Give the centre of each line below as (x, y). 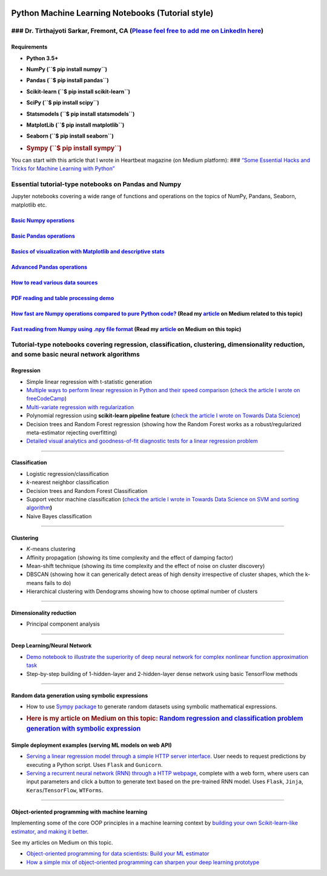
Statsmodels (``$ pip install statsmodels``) (81, 114)
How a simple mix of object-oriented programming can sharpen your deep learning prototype (143, 862)
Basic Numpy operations (43, 220)
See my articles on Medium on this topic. (62, 842)
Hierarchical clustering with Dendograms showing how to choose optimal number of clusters (142, 592)
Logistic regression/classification (68, 473)
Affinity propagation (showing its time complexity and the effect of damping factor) (130, 557)
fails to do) (58, 583)
